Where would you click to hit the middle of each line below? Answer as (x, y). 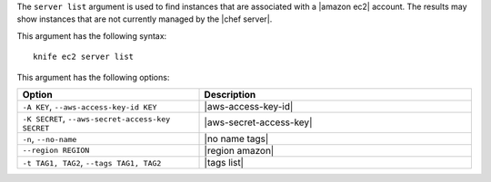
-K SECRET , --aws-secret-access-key (96, 118)
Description (230, 94)
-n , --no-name (50, 139)
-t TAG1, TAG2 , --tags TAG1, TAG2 (92, 162)
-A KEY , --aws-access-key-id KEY (90, 106)
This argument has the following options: (93, 77)
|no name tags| (236, 139)
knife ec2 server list (84, 57)
